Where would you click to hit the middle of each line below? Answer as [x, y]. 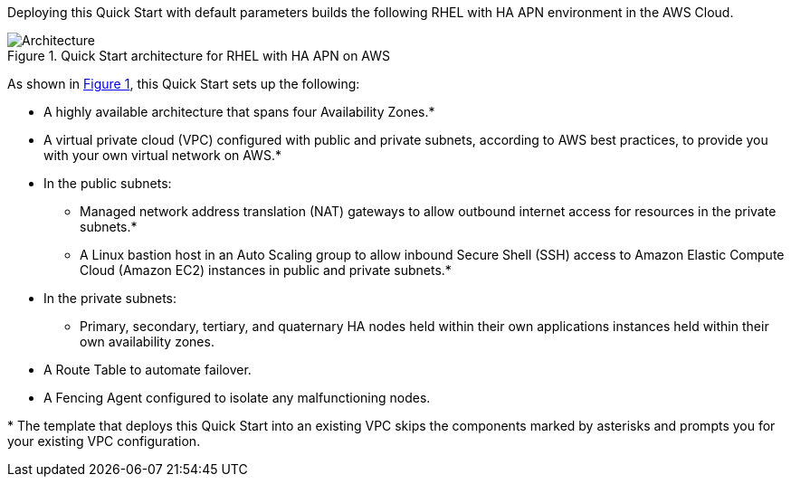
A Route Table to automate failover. [148, 370]
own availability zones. [147, 342]
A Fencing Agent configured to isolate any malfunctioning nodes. [237, 398]
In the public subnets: [108, 183]
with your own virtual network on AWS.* [162, 155]
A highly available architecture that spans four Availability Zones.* [239, 112]
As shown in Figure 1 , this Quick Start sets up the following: [184, 84]
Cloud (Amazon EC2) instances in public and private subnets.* [266, 270]
